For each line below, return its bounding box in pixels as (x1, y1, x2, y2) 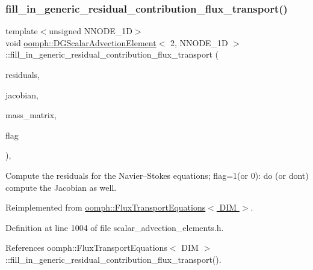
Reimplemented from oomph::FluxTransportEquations (5, 201, 206, 214)
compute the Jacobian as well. (5, 181, 117, 193)
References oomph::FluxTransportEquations (5, 241, 167, 254)
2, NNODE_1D (170, 36, 228, 49)
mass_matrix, (5, 109, 57, 121)
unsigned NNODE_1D (49, 25, 133, 37)
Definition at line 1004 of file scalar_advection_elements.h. (5, 221, 224, 233)
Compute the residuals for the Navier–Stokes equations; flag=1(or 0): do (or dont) (5, 169, 309, 181)
